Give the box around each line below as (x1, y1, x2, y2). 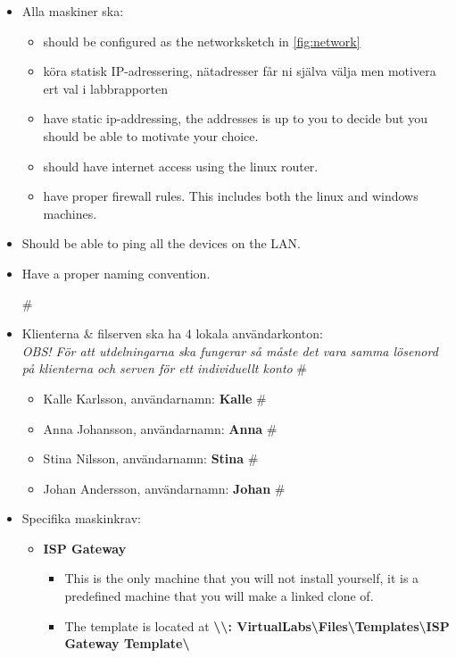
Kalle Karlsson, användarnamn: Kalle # (43, 388, 267, 407)
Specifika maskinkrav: (21, 509, 141, 528)
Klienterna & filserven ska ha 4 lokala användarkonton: (21, 324, 323, 343)
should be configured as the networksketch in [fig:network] (43, 31, 361, 50)
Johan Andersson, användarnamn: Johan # (43, 479, 286, 497)
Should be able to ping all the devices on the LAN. (21, 234, 301, 253)
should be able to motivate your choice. (43, 126, 259, 145)
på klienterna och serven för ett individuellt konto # (21, 359, 308, 378)
